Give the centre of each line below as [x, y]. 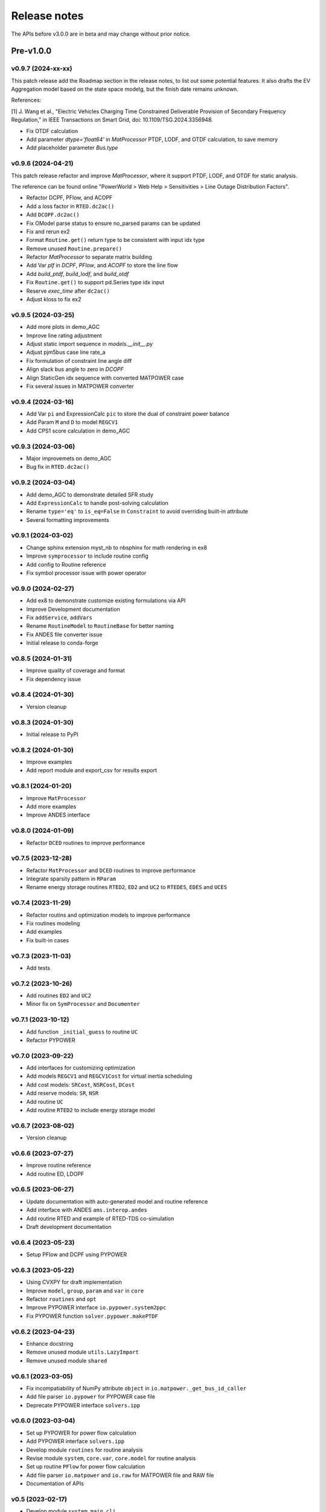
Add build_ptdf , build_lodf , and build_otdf [78, 274]
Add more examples [51, 806]
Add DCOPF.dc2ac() [53, 215]
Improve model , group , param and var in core [85, 1291]
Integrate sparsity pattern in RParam [71, 879]
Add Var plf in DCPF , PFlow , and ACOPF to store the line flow [102, 266]
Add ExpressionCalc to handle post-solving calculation [97, 503]
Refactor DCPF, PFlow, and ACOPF [69, 198]
